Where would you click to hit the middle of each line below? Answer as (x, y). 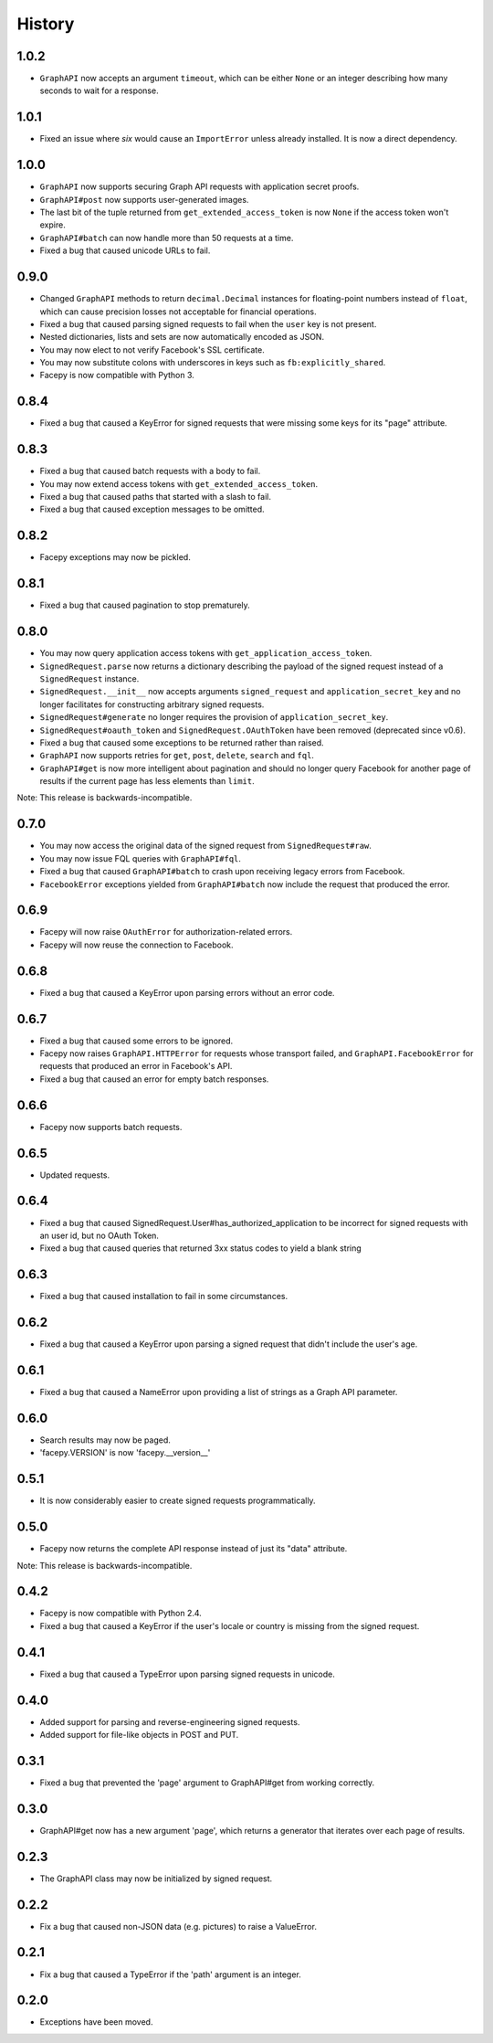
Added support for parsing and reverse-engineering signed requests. (170, 1721)
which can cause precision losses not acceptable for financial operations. (178, 312)
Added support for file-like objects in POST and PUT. (139, 1735)
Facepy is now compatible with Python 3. (117, 376)
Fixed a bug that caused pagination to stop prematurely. (145, 605)
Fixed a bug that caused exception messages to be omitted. (152, 509)
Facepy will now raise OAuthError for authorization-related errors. (166, 932)
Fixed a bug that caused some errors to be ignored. (136, 1041)
